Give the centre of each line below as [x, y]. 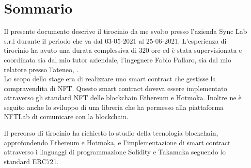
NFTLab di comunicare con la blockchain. [66, 116]
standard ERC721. [31, 161]
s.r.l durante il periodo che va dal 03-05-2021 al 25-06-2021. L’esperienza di [115, 40]
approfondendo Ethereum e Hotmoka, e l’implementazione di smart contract [117, 142]
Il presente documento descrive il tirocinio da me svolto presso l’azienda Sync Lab [125, 31]
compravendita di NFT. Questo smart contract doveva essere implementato [116, 88]
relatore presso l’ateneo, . [41, 69]
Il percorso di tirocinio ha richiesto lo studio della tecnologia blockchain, [111, 133]
